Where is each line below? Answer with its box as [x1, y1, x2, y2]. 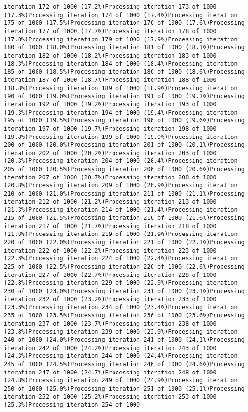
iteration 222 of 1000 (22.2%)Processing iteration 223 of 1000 [4, 247, 217, 254]
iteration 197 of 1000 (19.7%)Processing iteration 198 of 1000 [4, 125, 217, 132]
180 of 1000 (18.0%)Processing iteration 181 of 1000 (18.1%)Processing [4, 44, 245, 51]
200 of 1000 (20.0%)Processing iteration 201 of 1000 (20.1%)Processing [4, 141, 245, 149]
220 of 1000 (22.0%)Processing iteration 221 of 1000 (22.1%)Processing [4, 239, 245, 246]
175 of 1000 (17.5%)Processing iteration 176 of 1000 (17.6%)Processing [4, 20, 245, 27]
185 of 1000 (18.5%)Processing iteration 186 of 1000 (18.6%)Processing [4, 68, 245, 76]
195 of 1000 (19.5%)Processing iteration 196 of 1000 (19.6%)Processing [4, 117, 245, 124]
